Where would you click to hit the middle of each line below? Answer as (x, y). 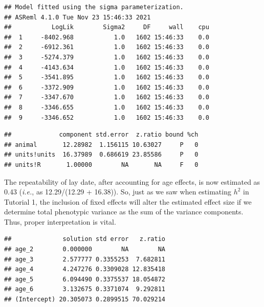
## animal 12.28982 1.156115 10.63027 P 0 (101, 145)
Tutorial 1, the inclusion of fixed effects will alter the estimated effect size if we (128, 201)
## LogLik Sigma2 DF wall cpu (107, 27)
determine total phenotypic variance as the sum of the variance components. (124, 212)
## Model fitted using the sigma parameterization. (94, 7)
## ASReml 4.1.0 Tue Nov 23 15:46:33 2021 (78, 17)
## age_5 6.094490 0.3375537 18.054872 (85, 279)
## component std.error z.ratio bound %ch (101, 135)
